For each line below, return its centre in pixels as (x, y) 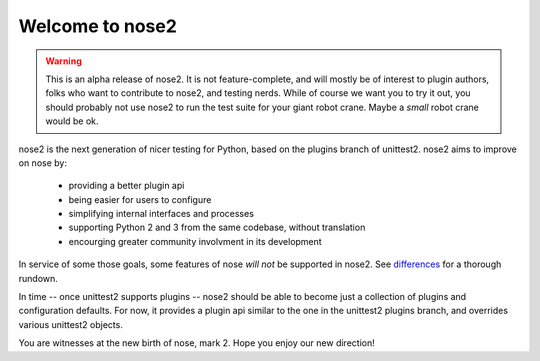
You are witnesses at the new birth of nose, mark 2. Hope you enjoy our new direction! (196, 343)
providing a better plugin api (126, 186)
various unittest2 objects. (71, 324)
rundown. (38, 278)
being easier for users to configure (140, 199)
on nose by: (42, 162)
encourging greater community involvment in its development (195, 241)
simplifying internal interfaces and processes (161, 214)
